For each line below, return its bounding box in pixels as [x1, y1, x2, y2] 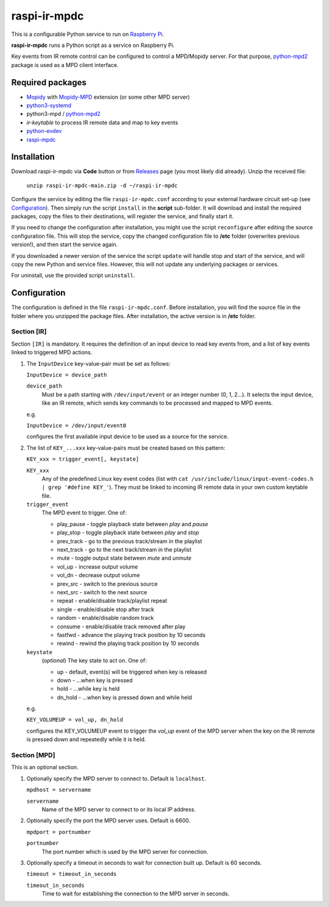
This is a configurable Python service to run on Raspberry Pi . [11, 30, 164, 38]
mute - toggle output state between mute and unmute [57, 555, 192, 562]
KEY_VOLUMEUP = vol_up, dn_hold [26, 716, 123, 724]
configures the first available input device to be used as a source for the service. [26, 433, 229, 440]
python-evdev [26, 127, 62, 135]
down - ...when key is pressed [57, 677, 133, 684]
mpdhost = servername [26, 786, 91, 794]
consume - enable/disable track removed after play [57, 622, 186, 630]
